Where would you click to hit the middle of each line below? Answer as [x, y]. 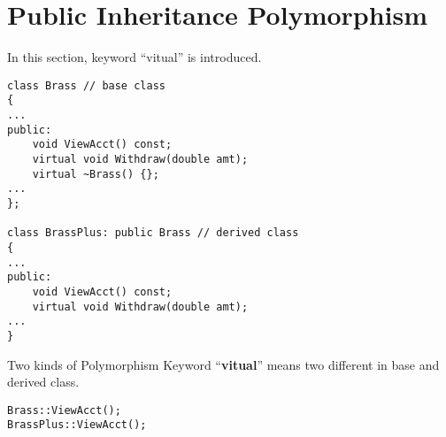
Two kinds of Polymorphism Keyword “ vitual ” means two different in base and [223, 364]
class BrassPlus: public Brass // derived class [153, 233]
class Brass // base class [86, 85]
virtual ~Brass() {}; [96, 174]
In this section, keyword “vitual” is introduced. [135, 57]
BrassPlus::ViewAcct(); [77, 425]
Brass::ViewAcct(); [64, 410]
